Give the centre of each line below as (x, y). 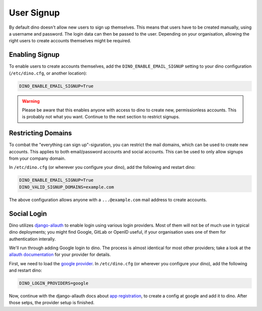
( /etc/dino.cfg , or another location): (48, 73)
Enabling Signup (34, 55)
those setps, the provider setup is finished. (52, 303)
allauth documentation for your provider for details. (60, 255)
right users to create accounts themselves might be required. (70, 41)
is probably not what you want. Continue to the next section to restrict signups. (101, 117)
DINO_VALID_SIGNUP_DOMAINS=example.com (66, 187)
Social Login (28, 213)
